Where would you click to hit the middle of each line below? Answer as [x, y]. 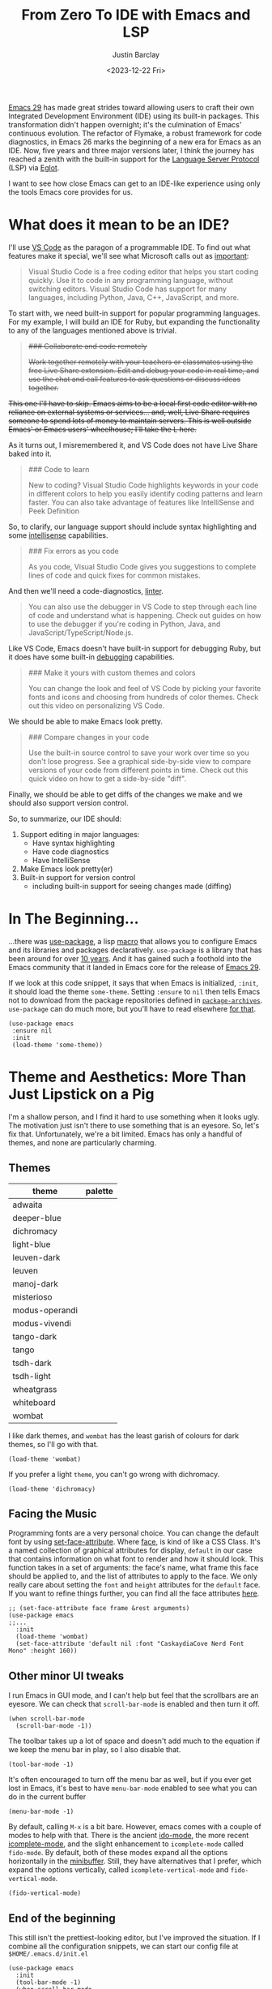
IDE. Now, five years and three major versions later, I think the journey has [132, 150]
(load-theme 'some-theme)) [57, 1045]
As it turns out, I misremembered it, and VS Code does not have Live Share [133, 445]
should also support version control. [68, 803]
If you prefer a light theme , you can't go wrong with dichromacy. [114, 1474]
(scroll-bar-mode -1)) [54, 1726]
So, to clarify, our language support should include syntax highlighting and [133, 526]
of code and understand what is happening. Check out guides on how [144, 615]
